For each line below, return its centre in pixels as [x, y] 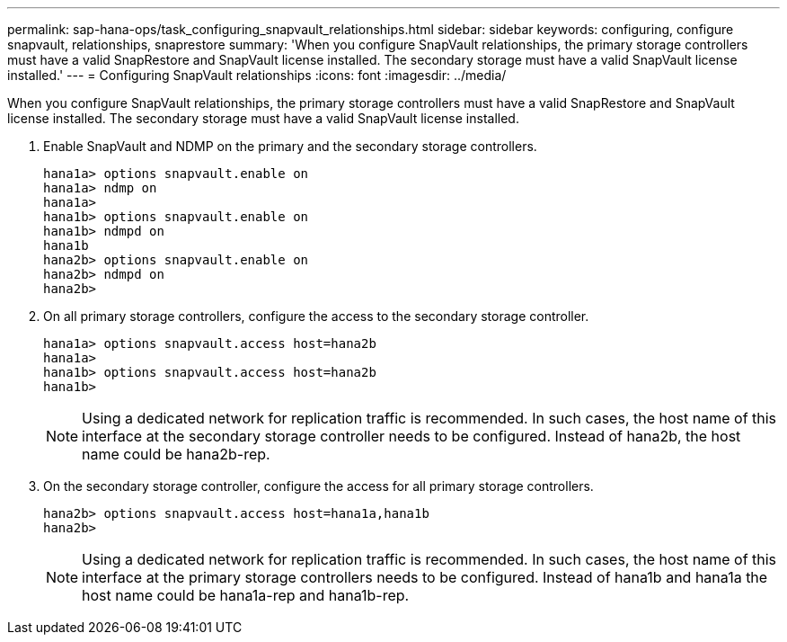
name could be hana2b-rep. [176, 454]
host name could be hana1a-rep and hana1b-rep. [246, 595]
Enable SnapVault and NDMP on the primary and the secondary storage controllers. [290, 146]
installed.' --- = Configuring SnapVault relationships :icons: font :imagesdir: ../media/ [257, 75]
